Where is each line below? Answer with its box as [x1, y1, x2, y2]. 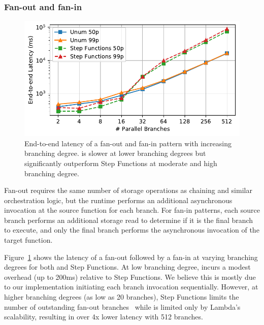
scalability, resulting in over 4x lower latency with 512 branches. [4, 311, 203, 322]
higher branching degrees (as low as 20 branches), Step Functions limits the [4, 291, 239, 302]
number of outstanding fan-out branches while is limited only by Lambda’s [4, 301, 241, 312]
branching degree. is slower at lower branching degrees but [24, 148, 206, 158]
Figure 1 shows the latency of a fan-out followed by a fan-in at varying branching [4, 251, 258, 262]
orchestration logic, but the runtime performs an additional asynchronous [4, 194, 233, 205]
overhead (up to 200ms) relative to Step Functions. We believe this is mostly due [4, 271, 256, 282]
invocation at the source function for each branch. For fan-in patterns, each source [4, 205, 260, 215]
